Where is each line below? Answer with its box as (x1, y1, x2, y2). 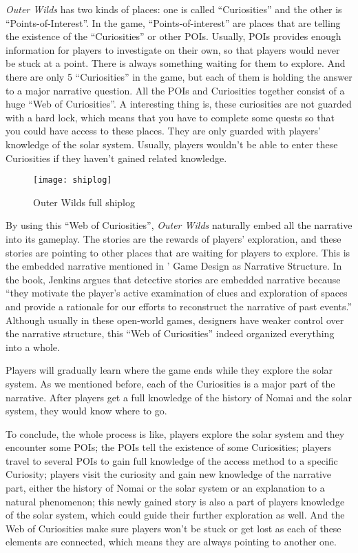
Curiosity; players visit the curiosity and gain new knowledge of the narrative (6, 467, 332, 481)
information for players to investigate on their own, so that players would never (6, 42, 340, 57)
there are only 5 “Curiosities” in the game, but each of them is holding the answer (6, 69, 352, 83)
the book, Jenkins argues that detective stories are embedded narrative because (6, 272, 341, 286)
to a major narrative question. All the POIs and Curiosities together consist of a (6, 83, 345, 97)
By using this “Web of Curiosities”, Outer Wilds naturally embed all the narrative (6, 218, 352, 232)
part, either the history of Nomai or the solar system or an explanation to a (6, 481, 325, 495)
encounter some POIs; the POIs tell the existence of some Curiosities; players (6, 440, 332, 454)
